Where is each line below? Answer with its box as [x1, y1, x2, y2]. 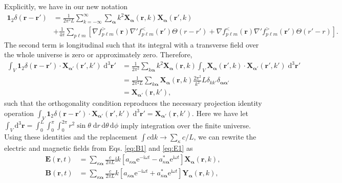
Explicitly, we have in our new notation [4, 1, 127, 11]
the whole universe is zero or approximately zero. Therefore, [4, 49, 193, 60]
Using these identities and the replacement [4, 131, 138, 142]
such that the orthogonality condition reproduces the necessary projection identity [4, 98, 262, 108]
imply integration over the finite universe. [120, 120, 251, 130]
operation [4, 107, 34, 118]
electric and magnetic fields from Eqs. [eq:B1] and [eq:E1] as [4, 142, 193, 153]
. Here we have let [191, 107, 248, 118]
